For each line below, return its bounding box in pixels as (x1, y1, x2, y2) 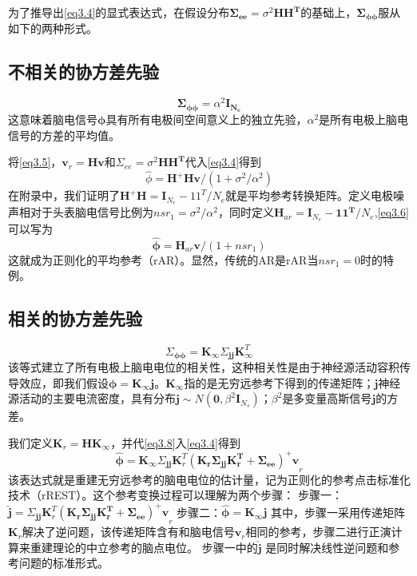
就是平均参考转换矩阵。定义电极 (225, 187, 394, 204)
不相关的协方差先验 (8, 59, 159, 84)
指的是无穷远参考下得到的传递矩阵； (184, 374, 375, 391)
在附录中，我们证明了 (8, 187, 120, 204)
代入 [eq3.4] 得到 (185, 153, 262, 170)
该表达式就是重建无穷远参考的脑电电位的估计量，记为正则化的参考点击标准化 (8, 471, 411, 487)
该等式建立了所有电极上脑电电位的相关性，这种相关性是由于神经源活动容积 (8, 359, 399, 375)
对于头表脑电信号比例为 (30, 204, 153, 220)
